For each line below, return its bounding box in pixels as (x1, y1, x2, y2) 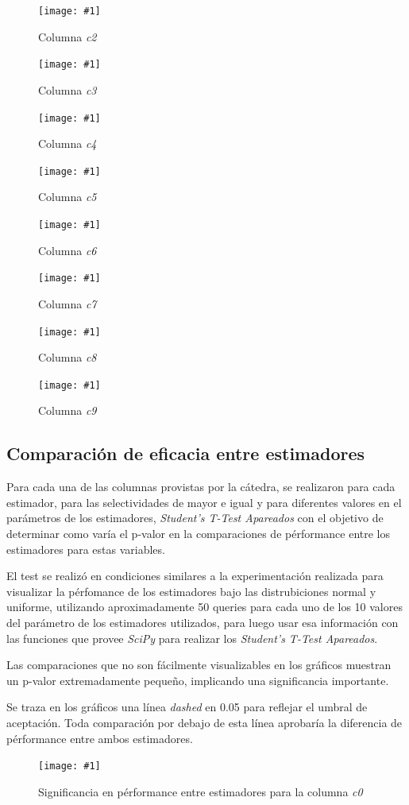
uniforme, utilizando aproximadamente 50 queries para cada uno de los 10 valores (6, 598, 403, 615)
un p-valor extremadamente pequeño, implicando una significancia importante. (6, 671, 389, 688)
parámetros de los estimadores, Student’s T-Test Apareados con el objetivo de (6, 509, 384, 526)
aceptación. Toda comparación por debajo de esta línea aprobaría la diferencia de (6, 714, 403, 730)
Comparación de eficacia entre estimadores (6, 441, 365, 466)
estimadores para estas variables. (6, 540, 165, 557)
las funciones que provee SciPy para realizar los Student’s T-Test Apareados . (6, 629, 378, 646)
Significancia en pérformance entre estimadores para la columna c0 (38, 783, 363, 799)
